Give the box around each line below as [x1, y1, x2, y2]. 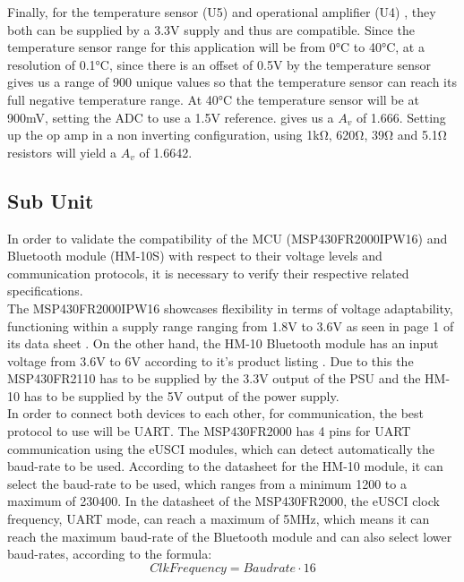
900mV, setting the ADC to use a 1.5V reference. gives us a [7, 107, 334, 126]
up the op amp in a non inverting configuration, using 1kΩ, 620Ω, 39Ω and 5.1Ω [7, 125, 447, 144]
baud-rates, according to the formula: [7, 544, 212, 563]
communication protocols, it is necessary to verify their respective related [7, 263, 409, 282]
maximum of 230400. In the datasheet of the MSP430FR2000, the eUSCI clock [7, 492, 440, 510]
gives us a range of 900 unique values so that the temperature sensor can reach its [7, 73, 457, 91]
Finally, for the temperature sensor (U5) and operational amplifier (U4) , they [7, 3, 436, 21]
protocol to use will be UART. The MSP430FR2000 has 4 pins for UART [7, 422, 411, 441]
